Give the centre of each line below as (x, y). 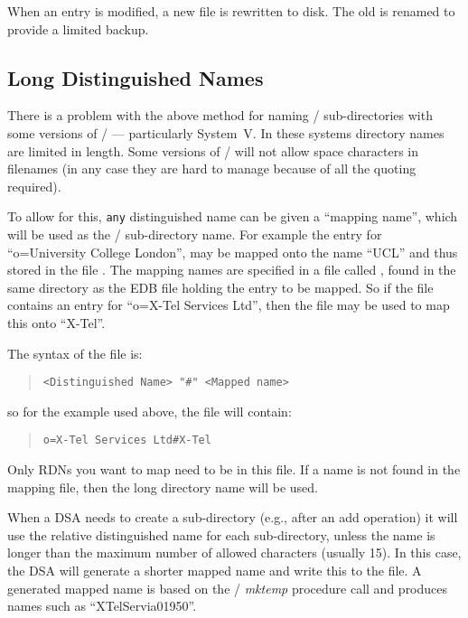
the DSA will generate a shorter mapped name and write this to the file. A (215, 571)
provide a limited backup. (78, 28)
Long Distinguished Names (136, 77)
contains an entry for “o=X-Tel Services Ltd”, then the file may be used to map (229, 305)
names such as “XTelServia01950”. (102, 606)
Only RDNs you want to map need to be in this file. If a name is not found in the (234, 469)
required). (34, 186)
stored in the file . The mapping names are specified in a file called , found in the (232, 270)
